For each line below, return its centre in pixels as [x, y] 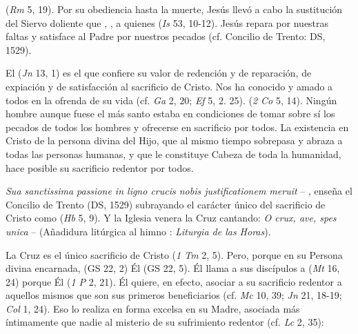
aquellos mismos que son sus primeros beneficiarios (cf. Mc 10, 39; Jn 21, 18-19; [174, 295]
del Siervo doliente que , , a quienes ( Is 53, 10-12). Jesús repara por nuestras [167, 22]
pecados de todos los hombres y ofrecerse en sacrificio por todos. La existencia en [177, 127]
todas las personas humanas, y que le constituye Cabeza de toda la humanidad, [173, 154]
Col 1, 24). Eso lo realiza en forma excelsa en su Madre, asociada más [153, 308]
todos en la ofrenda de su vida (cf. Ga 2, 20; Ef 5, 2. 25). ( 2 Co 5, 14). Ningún [171, 100]
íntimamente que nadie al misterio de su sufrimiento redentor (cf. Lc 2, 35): [165, 322]
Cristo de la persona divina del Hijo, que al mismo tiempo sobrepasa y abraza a [174, 140]
